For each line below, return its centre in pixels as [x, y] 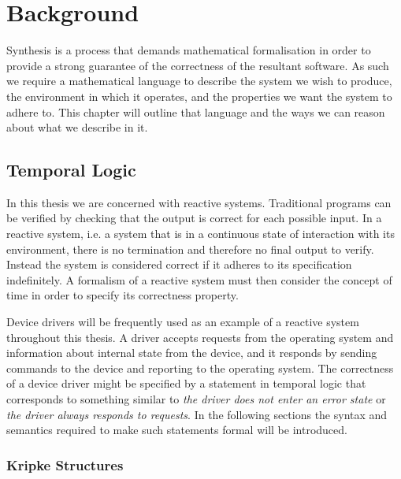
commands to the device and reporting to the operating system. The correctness [200, 368]
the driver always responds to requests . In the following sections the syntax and [197, 414]
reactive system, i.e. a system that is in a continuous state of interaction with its [200, 234]
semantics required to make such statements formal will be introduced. [177, 430]
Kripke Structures [65, 464]
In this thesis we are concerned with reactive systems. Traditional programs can [199, 202]
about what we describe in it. [77, 127]
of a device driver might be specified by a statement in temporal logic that [186, 383]
